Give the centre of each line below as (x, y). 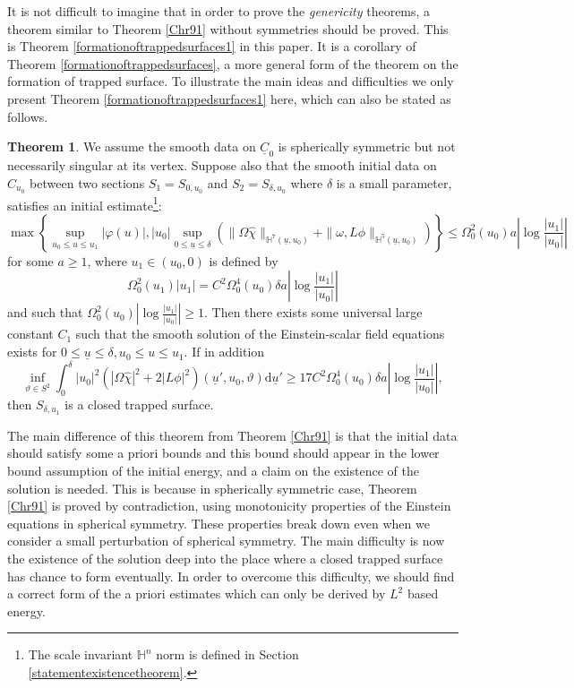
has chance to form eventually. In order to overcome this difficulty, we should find (231, 576)
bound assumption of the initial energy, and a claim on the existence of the (213, 470)
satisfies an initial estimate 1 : (85, 203)
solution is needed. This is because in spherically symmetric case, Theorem (212, 488)
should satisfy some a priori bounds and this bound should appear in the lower (223, 453)
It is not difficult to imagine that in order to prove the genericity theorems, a (219, 11)
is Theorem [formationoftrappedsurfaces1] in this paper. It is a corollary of (212, 46)
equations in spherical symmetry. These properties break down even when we (218, 523)
